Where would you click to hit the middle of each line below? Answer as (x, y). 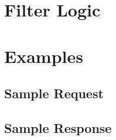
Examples (44, 56)
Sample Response (58, 127)
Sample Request (54, 93)
